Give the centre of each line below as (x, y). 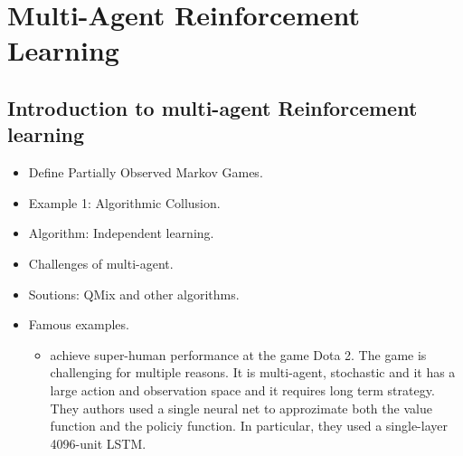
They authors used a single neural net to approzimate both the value (241, 408)
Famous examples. (79, 324)
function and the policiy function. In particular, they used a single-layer (249, 426)
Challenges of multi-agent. (101, 263)
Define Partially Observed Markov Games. (146, 172)
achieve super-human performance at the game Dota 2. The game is (238, 354)
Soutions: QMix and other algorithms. (134, 294)
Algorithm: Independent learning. (121, 233)
